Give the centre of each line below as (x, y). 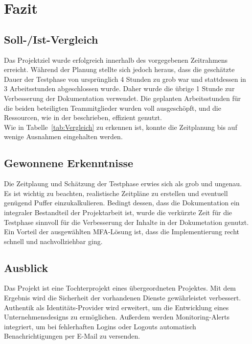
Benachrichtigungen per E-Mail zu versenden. (72, 336)
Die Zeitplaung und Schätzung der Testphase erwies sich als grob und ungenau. (123, 184)
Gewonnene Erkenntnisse (69, 163)
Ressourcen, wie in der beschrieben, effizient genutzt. (83, 117)
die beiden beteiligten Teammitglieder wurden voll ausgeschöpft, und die (113, 108)
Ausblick (26, 267)
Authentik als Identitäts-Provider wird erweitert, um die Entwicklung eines (116, 307)
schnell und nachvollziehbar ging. (53, 241)
